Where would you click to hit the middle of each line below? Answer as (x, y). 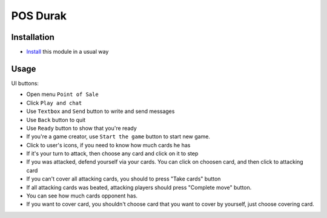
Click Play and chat (54, 103)
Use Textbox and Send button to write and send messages (101, 111)
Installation (33, 37)
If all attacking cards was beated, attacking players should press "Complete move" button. (139, 187)
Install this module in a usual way (68, 52)
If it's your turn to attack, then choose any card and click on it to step (112, 153)
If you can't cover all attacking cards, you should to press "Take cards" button (124, 179)
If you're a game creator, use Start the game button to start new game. (118, 136)
